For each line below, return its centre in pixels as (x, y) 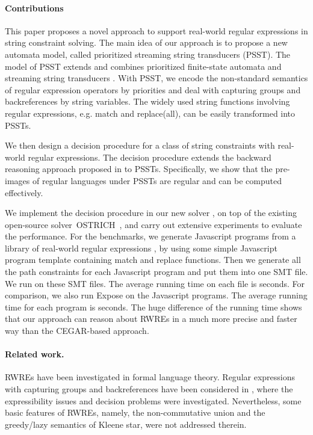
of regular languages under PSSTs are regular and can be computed (157, 180)
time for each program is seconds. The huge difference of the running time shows (153, 307)
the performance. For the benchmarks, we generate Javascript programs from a (150, 236)
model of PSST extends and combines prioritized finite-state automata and (143, 66)
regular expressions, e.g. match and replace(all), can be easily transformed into (150, 113)
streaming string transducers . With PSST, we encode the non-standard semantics (156, 78)
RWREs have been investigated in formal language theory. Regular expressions (150, 377)
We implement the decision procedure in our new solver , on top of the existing (151, 213)
